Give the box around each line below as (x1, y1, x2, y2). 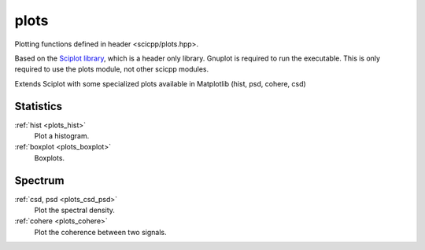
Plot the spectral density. (34, 205, 116, 215)
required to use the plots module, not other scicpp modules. (14, 64, 209, 74)
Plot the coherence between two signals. (34, 227, 167, 237)
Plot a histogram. (34, 131, 90, 141)
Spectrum (14, 174, 65, 187)
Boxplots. (34, 153, 65, 163)
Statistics (14, 99, 63, 113)
